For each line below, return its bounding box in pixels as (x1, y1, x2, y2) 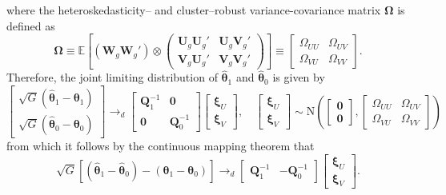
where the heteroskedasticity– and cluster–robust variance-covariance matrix (6, 2, 381, 18)
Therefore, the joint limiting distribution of (6, 69, 218, 86)
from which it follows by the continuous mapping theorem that (6, 137, 315, 154)
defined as (6, 17, 55, 34)
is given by (272, 69, 325, 86)
